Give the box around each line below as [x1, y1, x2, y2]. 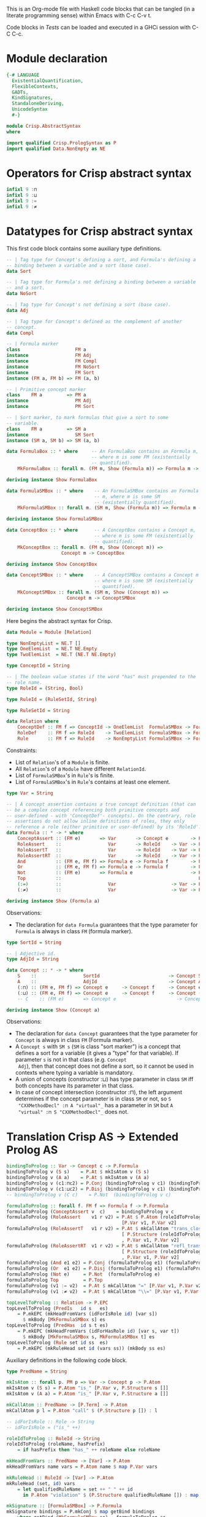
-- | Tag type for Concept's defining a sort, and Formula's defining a [6, 256, 196, 263]
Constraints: [6, 747, 37, 754]
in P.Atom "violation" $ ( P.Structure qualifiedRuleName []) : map [22, 1492, 199, 1498]
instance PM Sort [6, 404, 95, 410]
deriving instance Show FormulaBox [6, 476, 97, 483]
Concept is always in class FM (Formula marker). [15, 1037, 134, 1044]
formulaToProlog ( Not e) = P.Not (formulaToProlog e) [6, 1271, 161, 1277]
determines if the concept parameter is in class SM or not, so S [15, 1095, 172, 1102]
